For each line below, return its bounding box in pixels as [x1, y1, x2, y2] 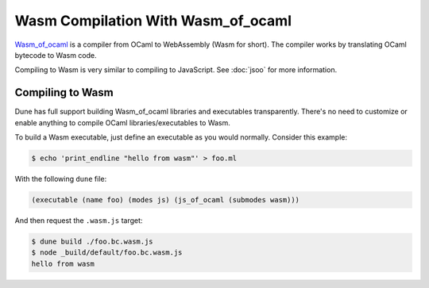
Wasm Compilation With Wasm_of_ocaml [14, 12, 292, 29]
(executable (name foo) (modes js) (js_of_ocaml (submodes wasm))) [31, 195, 300, 204]
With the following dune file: [14, 174, 107, 183]
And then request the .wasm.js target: [14, 215, 143, 225]
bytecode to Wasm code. [14, 50, 97, 60]
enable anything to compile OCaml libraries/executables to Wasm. [14, 117, 230, 127]
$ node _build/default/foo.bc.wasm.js [31, 248, 183, 257]
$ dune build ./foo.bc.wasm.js [31, 236, 154, 246]
